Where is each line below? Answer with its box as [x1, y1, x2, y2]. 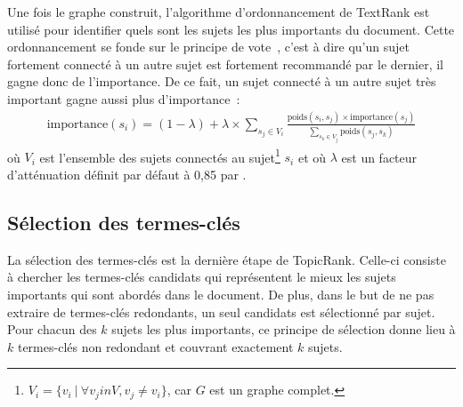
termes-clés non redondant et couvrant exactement [17, 337, 294, 355]
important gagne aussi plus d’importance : [7, 89, 240, 108]
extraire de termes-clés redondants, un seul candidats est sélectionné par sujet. [7, 302, 435, 321]
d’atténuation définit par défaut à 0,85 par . [7, 164, 247, 183]
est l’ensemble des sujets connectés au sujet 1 [39, 145, 280, 166]
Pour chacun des [7, 320, 97, 339]
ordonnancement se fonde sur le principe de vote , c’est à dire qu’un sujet [7, 37, 410, 56]
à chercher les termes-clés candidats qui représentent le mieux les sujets [7, 267, 396, 286]
